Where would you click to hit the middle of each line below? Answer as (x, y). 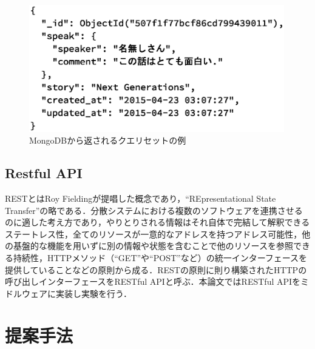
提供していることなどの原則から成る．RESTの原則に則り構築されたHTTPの (156, 269)
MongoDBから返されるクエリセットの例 (108, 140)
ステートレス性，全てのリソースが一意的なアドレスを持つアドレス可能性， (154, 234)
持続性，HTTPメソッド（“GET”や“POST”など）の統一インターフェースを (160, 257)
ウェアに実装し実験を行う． (76, 293)
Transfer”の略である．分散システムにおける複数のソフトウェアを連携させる (154, 210)
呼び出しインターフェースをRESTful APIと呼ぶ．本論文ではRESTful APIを (153, 281)
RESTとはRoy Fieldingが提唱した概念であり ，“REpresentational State (141, 198)
